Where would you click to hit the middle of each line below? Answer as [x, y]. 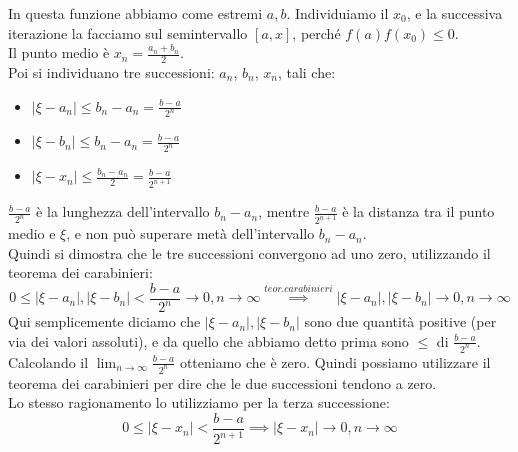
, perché [316, 32]
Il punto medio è [59, 52]
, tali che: [306, 72]
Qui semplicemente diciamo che [104, 321]
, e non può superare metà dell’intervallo [190, 233]
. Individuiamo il [337, 13]
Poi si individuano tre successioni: [111, 72]
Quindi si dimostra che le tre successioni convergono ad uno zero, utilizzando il [249, 252]
